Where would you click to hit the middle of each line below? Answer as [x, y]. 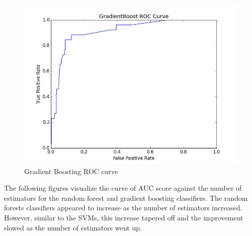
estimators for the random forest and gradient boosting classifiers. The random [126, 198]
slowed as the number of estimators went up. [73, 227]
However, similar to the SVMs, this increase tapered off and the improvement [124, 217]
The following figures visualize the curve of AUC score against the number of [123, 188]
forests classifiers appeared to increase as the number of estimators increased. [123, 208]
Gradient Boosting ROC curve [71, 171]
